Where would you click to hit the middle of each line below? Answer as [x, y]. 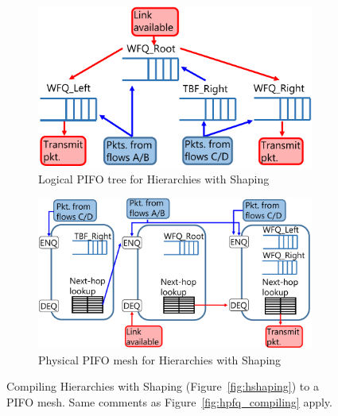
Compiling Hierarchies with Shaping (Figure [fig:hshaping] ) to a [163, 386]
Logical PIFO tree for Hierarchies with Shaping [154, 178]
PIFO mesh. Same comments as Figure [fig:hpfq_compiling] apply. [169, 401]
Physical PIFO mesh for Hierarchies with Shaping [160, 359]
